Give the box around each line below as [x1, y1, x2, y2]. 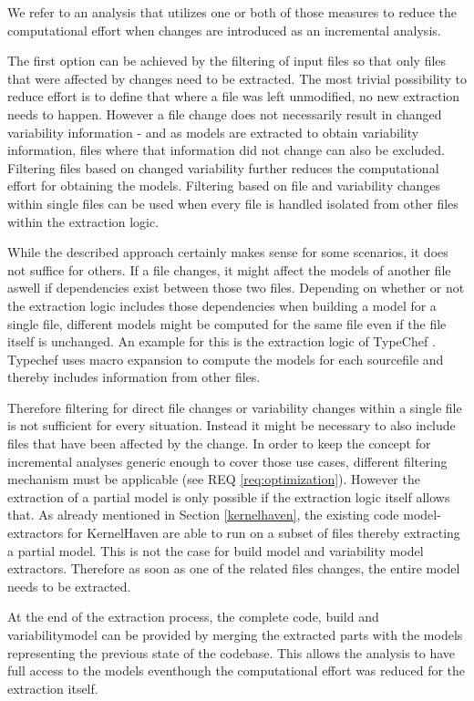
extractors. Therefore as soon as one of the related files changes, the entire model [7, 559, 460, 578]
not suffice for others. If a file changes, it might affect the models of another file [7, 260, 451, 279]
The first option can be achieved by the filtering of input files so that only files [7, 51, 447, 70]
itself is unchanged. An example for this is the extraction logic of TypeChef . [7, 332, 436, 351]
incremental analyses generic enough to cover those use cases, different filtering [7, 451, 448, 470]
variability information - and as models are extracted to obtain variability [7, 122, 419, 141]
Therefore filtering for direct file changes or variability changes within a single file [7, 397, 462, 417]
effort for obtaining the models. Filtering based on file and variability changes [7, 176, 441, 195]
